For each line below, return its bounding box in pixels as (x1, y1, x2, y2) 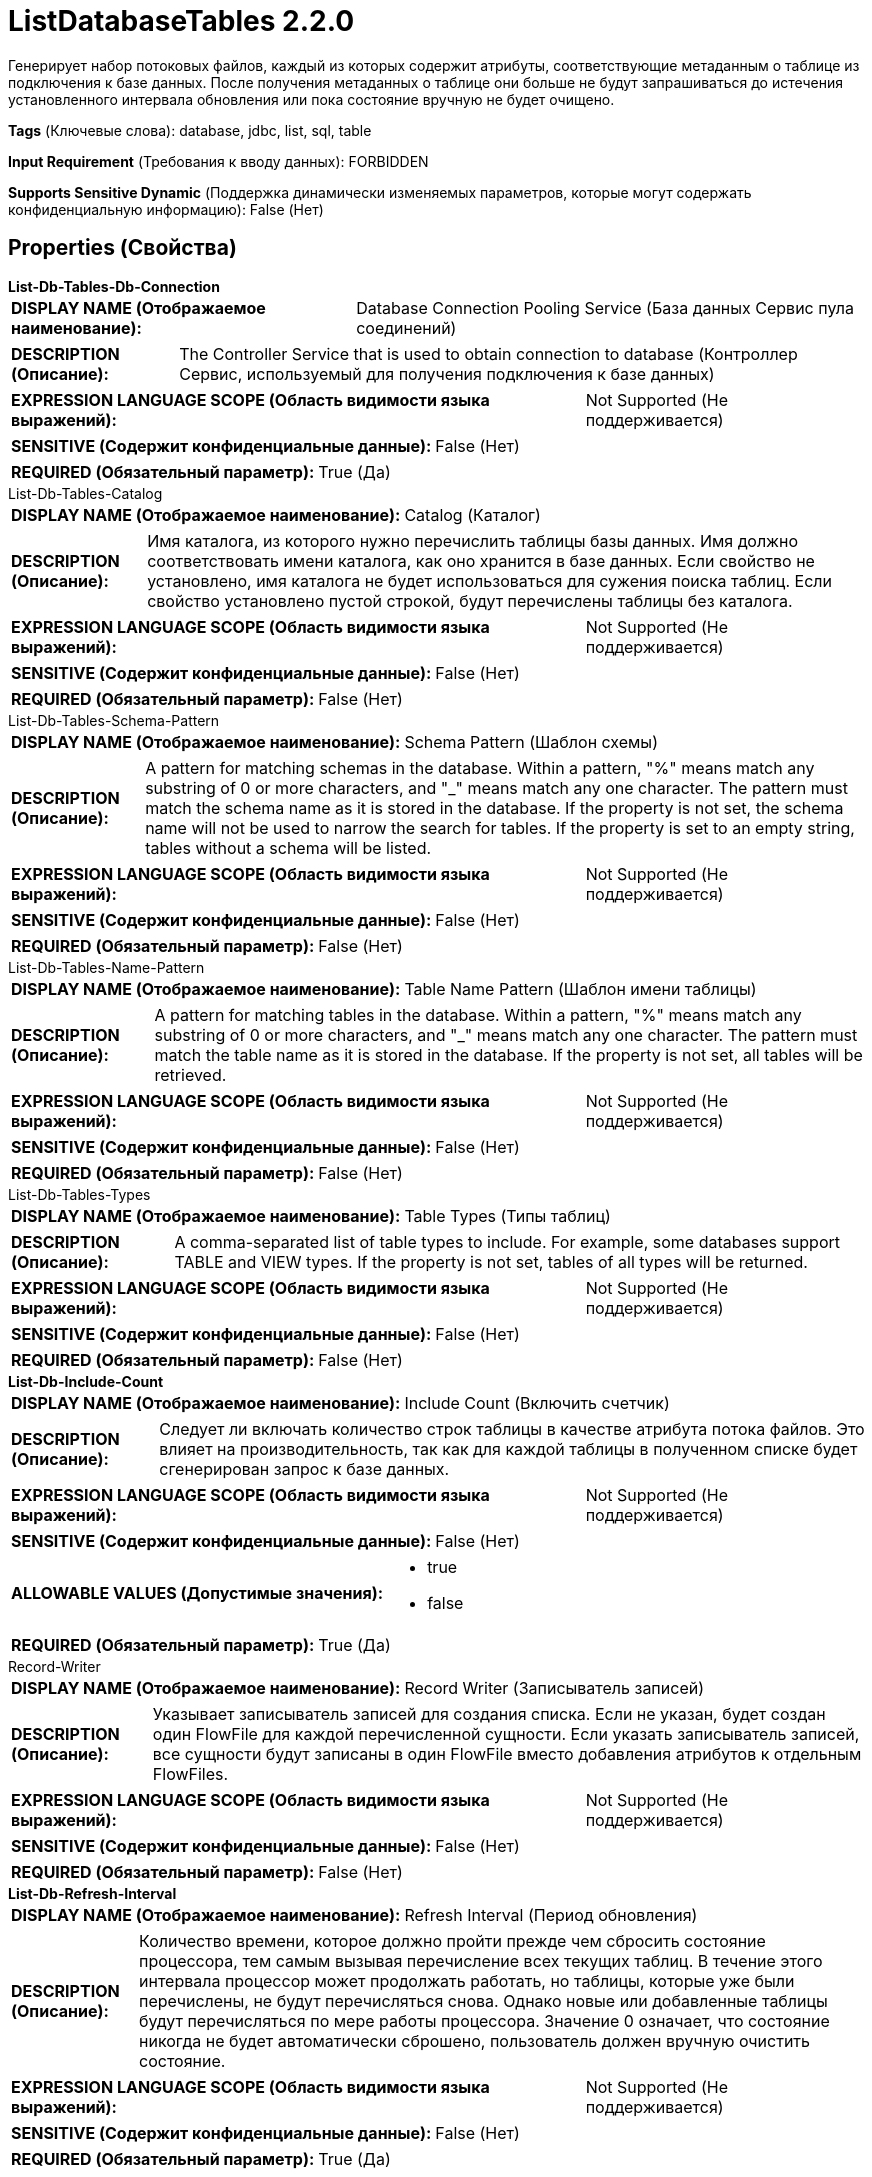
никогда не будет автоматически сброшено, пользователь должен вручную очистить (139, 2030, 810, 2051)
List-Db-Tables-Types (8, 1185, 151, 1203)
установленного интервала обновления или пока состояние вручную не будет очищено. (8, 90, 615, 108)
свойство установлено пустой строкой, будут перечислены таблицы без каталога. (147, 590, 793, 611)
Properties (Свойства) (8, 235, 237, 261)
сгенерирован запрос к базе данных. (159, 1458, 450, 1479)
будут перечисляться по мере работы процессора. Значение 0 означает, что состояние (139, 2010, 830, 2031)
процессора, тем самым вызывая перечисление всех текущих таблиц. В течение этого (139, 1950, 823, 1971)
